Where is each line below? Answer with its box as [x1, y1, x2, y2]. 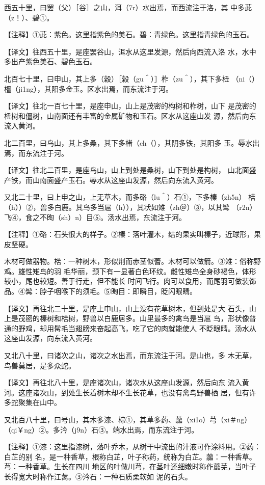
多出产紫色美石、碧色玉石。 [4, 56, 97, 67]
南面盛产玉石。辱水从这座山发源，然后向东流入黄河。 [39, 174, 218, 185]
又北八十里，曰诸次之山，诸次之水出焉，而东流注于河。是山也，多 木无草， [4, 350, 256, 361]
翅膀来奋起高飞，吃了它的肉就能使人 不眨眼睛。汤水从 [75, 322, 256, 333]
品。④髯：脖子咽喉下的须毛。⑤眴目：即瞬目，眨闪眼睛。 [4, 286, 197, 297]
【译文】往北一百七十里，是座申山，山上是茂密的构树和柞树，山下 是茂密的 [4, 100, 256, 111]
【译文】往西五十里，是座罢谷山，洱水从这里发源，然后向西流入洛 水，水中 [4, 46, 256, 57]
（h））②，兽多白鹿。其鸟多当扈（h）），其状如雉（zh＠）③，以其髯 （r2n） [4, 201, 257, 212]
